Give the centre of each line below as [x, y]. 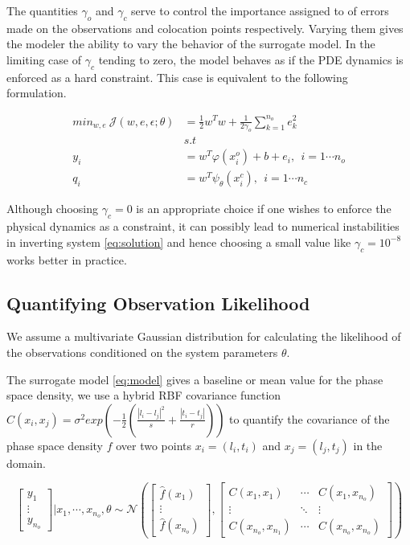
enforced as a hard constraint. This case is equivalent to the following [177, 77]
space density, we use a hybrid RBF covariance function [144, 395]
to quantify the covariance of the [310, 418]
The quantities [42, 10]
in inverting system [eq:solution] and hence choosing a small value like [179, 242]
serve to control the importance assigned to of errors [260, 10]
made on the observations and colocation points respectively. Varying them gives [205, 28]
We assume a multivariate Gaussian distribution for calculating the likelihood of [204, 336]
